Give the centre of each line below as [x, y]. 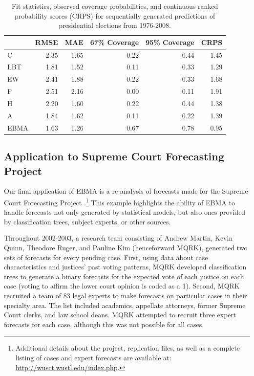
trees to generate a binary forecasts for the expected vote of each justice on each [124, 276]
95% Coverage [170, 42]
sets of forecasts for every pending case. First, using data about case [106, 257]
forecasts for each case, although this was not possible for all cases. [104, 324]
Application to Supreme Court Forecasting [114, 156]
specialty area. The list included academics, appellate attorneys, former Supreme [125, 305]
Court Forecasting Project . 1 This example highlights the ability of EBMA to [119, 201]
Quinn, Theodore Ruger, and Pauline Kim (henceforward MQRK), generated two [126, 247]
